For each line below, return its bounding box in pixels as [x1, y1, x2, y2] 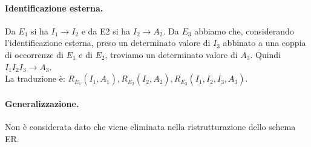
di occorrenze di [5, 48, 64, 60]
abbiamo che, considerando [194, 24, 294, 37]
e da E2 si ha [81, 24, 131, 37]
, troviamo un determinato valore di [105, 48, 238, 60]
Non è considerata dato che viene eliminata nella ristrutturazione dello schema [5, 120, 296, 132]
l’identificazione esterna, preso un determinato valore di [5, 36, 211, 49]
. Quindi [250, 48, 281, 60]
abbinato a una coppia [223, 36, 306, 49]
